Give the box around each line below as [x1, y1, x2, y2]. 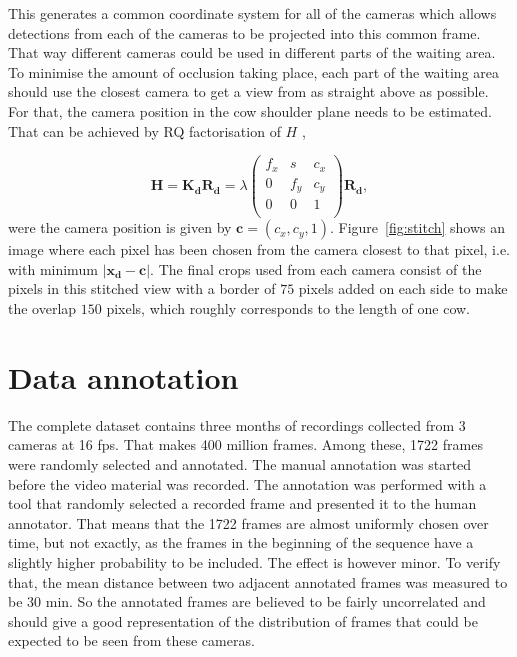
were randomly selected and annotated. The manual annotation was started [8, 453, 472, 474]
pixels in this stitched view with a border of [8, 278, 276, 299]
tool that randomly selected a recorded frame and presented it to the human [8, 493, 477, 514]
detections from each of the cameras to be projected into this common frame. [8, 22, 481, 43]
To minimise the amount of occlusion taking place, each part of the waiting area [8, 61, 499, 82]
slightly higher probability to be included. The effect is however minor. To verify [8, 551, 501, 572]
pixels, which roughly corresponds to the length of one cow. [106, 298, 471, 319]
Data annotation [8, 356, 239, 397]
